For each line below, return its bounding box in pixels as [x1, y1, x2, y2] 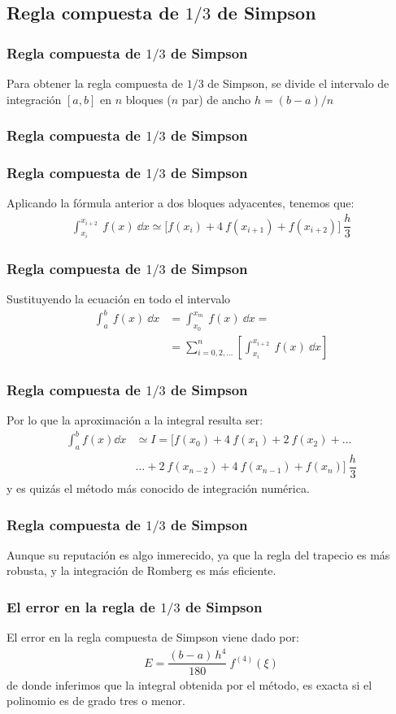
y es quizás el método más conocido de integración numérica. [7, 479, 310, 496]
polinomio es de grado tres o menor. [7, 692, 185, 709]
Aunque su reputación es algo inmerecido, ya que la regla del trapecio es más [7, 546, 390, 563]
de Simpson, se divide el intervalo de [207, 75, 389, 92]
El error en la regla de [7, 596, 155, 616]
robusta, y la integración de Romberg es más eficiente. [7, 562, 276, 579]
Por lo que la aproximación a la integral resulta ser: [7, 411, 263, 428]
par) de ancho [181, 90, 251, 107]
